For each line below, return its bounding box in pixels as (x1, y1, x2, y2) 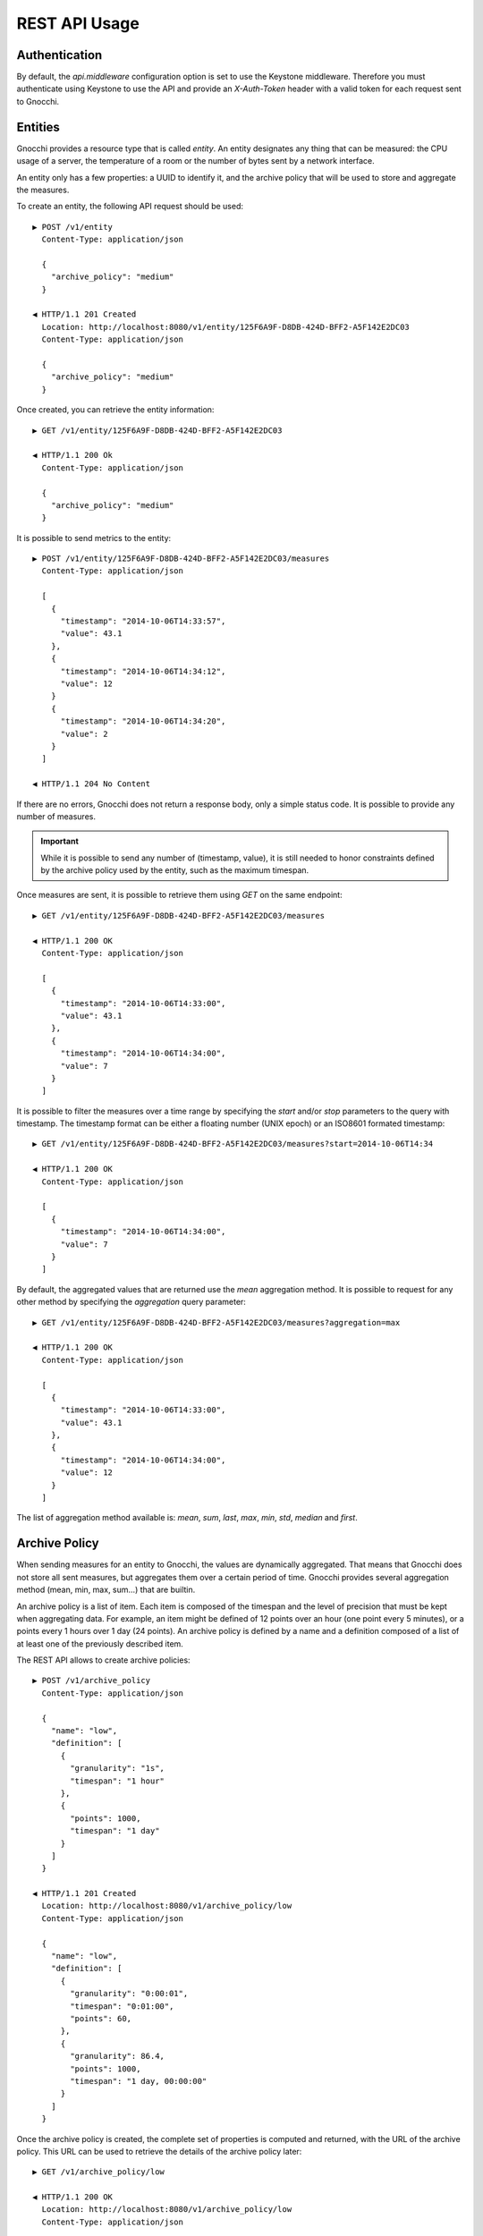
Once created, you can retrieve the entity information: (16, 404, 215, 415)
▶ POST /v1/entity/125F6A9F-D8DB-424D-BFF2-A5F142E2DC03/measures (32, 554, 330, 563)
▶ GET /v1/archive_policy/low (32, 2167, 165, 2177)
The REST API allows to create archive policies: (16, 1655, 191, 1665)
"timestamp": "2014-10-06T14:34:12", (60, 666, 226, 676)
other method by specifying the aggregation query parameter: (16, 1297, 246, 1308)
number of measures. (16, 810, 96, 822)
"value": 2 (60, 729, 108, 739)
